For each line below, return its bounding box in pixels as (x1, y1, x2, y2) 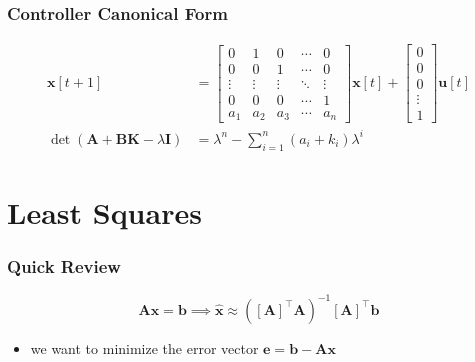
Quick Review (7, 254, 121, 279)
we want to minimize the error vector (30, 337, 259, 358)
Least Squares (7, 191, 202, 232)
